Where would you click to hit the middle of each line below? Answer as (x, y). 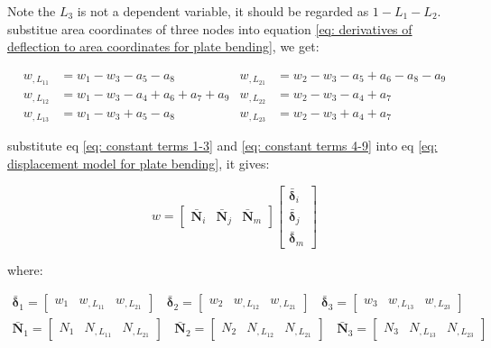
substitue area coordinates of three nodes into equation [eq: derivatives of (210, 28)
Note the (32, 11)
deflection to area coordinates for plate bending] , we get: (163, 46)
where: (25, 269)
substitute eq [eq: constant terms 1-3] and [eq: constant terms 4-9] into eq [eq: (222, 146)
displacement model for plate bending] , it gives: (139, 164)
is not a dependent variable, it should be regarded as (223, 11)
